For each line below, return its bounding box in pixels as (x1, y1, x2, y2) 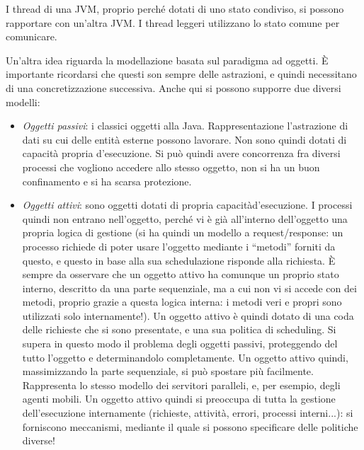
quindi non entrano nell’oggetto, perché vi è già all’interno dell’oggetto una (22, 211, 348, 226)
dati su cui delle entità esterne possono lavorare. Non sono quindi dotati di (22, 132, 347, 146)
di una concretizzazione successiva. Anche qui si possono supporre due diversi (6, 80, 341, 95)
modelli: (6, 94, 40, 109)
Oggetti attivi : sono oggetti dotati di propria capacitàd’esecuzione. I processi (22, 197, 353, 212)
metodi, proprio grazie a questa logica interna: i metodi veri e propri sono (22, 294, 342, 309)
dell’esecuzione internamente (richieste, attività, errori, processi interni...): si (22, 405, 353, 420)
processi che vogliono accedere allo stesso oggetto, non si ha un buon (22, 159, 320, 174)
